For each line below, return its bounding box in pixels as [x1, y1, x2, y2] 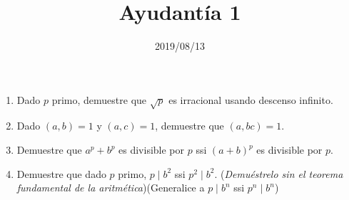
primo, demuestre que [51, 92, 147, 107]
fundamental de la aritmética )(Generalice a [16, 180, 205, 195]
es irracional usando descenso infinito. [168, 92, 333, 107]
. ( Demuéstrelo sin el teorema [214, 166, 343, 181]
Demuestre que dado [16, 166, 106, 181]
